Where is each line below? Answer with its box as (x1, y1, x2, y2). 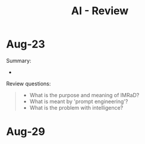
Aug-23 (6, 37, 46, 51)
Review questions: (6, 80, 51, 87)
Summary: (6, 57, 31, 64)
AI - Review (71, 4, 129, 18)
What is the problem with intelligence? (29, 104, 124, 111)
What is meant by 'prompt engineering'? (29, 98, 128, 105)
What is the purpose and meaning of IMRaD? (29, 91, 140, 98)
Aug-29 (6, 125, 46, 139)
